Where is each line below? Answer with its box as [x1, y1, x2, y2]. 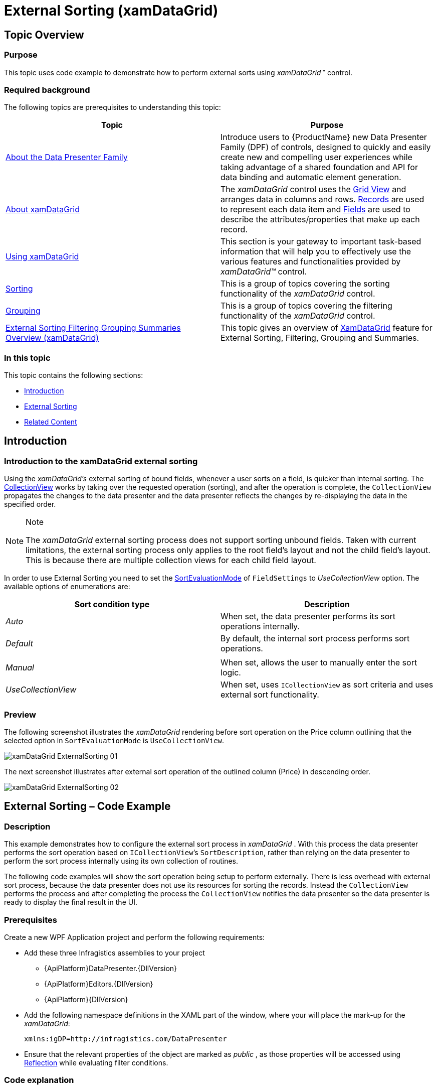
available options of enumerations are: [4, 582, 130, 591]
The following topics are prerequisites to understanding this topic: [4, 103, 221, 112]
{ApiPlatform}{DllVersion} [44, 995, 128, 1004]
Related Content [24, 418, 77, 427]
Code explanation [4, 1075, 74, 1085]
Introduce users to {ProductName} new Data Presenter [221, 132, 427, 143]
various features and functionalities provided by [221, 256, 401, 267]
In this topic [4, 352, 51, 363]
